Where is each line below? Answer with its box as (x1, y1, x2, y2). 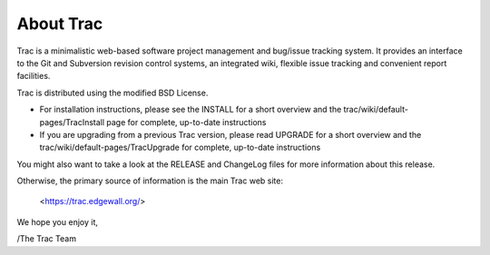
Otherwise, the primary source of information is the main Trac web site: (16, 175, 283, 186)
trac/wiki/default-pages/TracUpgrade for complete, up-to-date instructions (39, 142, 321, 153)
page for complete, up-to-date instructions (105, 116, 267, 127)
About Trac (16, 14, 103, 34)
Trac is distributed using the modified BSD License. (16, 87, 209, 98)
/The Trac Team (16, 233, 77, 244)
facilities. (16, 71, 51, 82)
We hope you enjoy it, (16, 216, 99, 227)
